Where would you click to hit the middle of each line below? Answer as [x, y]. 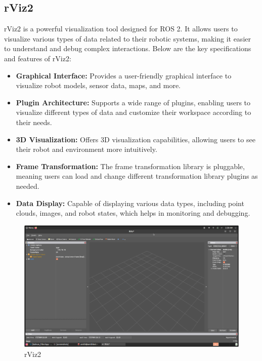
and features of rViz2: [38, 58]
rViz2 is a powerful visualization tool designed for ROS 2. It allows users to [121, 29]
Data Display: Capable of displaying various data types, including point [130, 203]
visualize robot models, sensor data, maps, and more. [98, 85]
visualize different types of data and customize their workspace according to [134, 112]
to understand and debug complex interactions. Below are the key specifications [128, 48]
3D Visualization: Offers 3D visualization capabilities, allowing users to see [136, 139]
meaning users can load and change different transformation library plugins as [137, 176]
